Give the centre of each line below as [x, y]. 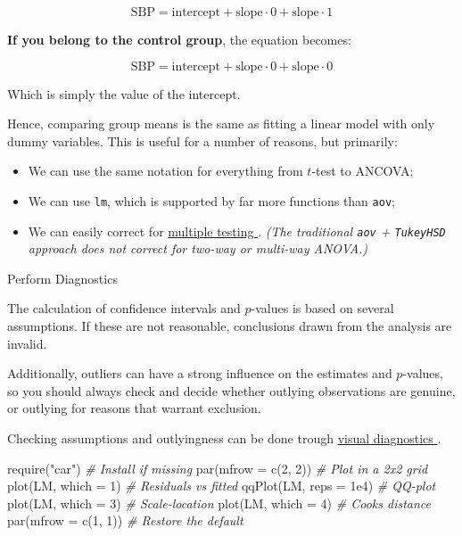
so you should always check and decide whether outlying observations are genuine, [231, 390]
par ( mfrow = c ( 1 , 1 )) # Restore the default [125, 520]
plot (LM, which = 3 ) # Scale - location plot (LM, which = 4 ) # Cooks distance [219, 503]
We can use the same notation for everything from [165, 171]
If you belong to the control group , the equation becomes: [179, 39]
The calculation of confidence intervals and [124, 308]
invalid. [27, 343]
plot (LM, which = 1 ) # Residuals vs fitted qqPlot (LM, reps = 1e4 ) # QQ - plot [222, 486]
